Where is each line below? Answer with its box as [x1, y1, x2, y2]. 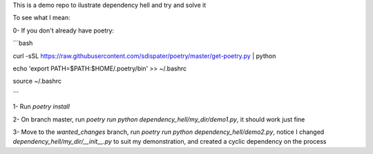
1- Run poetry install [12, 102, 70, 110]
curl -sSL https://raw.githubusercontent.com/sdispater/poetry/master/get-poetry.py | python [12, 52, 276, 60]
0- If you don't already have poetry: [12, 26, 114, 35]
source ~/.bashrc [12, 77, 62, 86]
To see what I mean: [12, 14, 70, 22]
